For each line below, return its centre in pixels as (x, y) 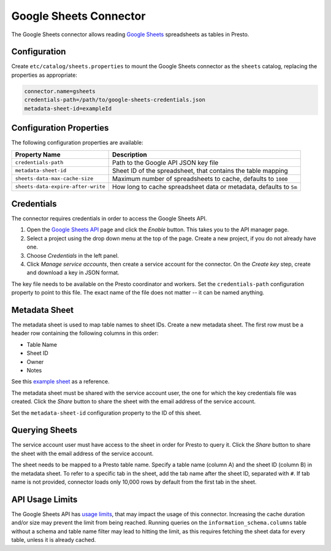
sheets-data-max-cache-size (54, 179)
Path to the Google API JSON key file (165, 163)
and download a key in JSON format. (73, 272)
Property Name (38, 155)
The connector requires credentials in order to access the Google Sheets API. (109, 218)
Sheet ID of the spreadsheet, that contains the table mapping (200, 171)
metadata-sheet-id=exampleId (68, 108)
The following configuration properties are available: (77, 143)
